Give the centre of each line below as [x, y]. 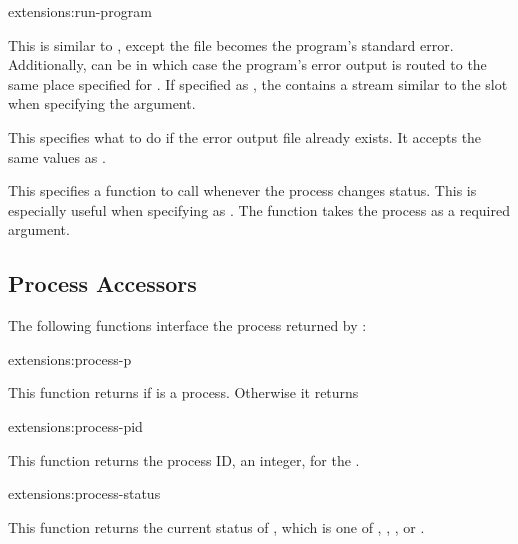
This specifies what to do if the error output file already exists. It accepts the [245, 136]
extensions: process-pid [75, 425]
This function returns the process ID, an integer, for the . [184, 459]
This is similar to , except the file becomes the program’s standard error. [231, 44]
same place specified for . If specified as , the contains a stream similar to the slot [258, 83]
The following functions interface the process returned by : [187, 325]
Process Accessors [102, 283]
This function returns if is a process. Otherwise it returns [183, 392]
